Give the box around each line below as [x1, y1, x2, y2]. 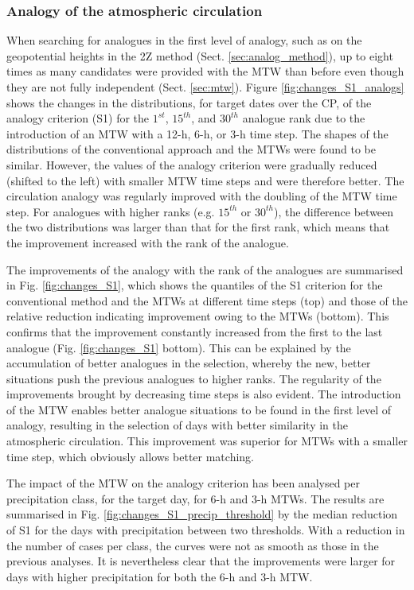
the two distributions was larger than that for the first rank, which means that [6, 219, 390, 235]
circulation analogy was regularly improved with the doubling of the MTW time [6, 188, 397, 204]
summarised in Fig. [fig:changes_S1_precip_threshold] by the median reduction [6, 506, 398, 522]
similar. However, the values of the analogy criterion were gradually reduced [6, 156, 377, 173]
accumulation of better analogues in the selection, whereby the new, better [6, 355, 371, 371]
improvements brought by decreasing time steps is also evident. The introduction [6, 386, 401, 402]
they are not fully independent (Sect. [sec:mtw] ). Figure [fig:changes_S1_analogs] [6, 79, 404, 95]
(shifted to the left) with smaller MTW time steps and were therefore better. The [6, 172, 404, 188]
